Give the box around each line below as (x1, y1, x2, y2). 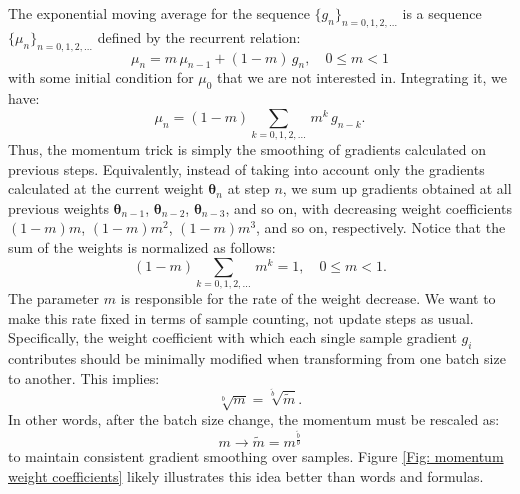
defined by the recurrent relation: (97, 26, 301, 47)
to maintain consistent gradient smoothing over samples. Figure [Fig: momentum (8, 446, 504, 467)
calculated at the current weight (8, 178, 204, 199)
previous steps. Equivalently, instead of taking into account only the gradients (8, 158, 485, 179)
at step (227, 178, 270, 199)
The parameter (8, 288, 100, 308)
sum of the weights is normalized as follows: (8, 237, 276, 258)
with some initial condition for (8, 67, 194, 88)
